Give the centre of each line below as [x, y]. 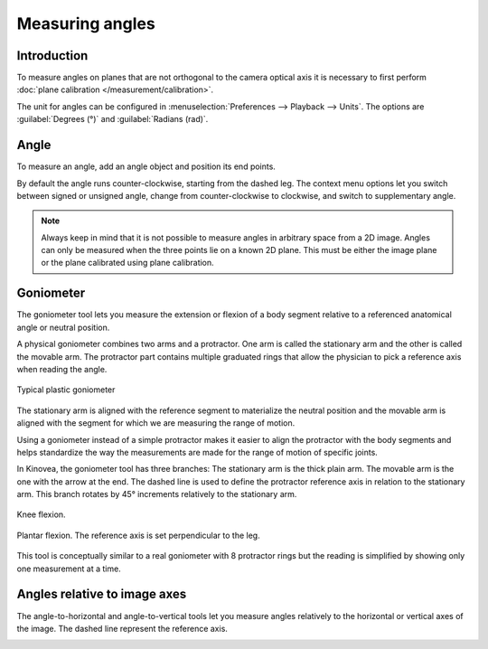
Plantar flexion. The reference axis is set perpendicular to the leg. [139, 535]
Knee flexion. [42, 514]
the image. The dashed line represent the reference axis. [122, 628]
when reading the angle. [62, 369]
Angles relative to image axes [102, 594]
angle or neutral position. [63, 327]
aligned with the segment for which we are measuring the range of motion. [156, 423]
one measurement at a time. [69, 569]
